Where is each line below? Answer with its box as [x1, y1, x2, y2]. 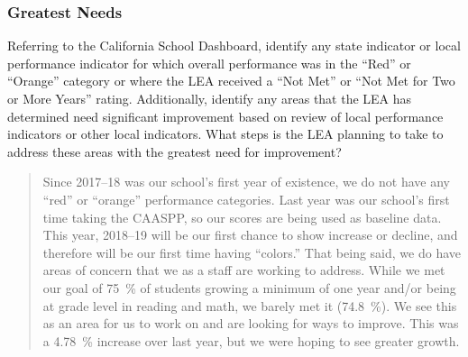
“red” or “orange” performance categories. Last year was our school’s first [42, 189, 450, 208]
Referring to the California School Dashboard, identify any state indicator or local [7, 36, 461, 55]
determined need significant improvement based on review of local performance [7, 106, 444, 125]
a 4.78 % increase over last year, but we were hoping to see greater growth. [42, 331, 460, 350]
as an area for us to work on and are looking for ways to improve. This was [42, 314, 459, 333]
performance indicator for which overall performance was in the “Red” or [7, 53, 411, 72]
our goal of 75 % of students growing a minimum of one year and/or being [42, 278, 456, 297]
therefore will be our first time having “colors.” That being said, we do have [42, 243, 461, 261]
